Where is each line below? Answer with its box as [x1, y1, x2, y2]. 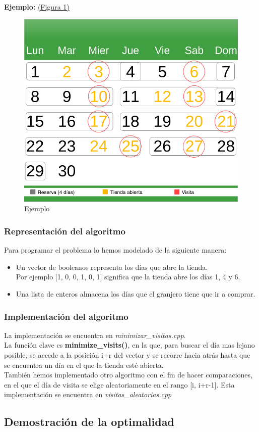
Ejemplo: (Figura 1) [4, 2, 70, 12]
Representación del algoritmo [4, 224, 125, 237]
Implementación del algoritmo [4, 310, 128, 322]
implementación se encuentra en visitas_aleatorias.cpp [4, 389, 172, 400]
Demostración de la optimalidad [4, 414, 174, 429]
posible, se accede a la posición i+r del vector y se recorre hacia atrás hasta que [4, 350, 250, 360]
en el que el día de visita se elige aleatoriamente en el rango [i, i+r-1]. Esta [4, 379, 235, 390]
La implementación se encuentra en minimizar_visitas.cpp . [4, 329, 186, 340]
